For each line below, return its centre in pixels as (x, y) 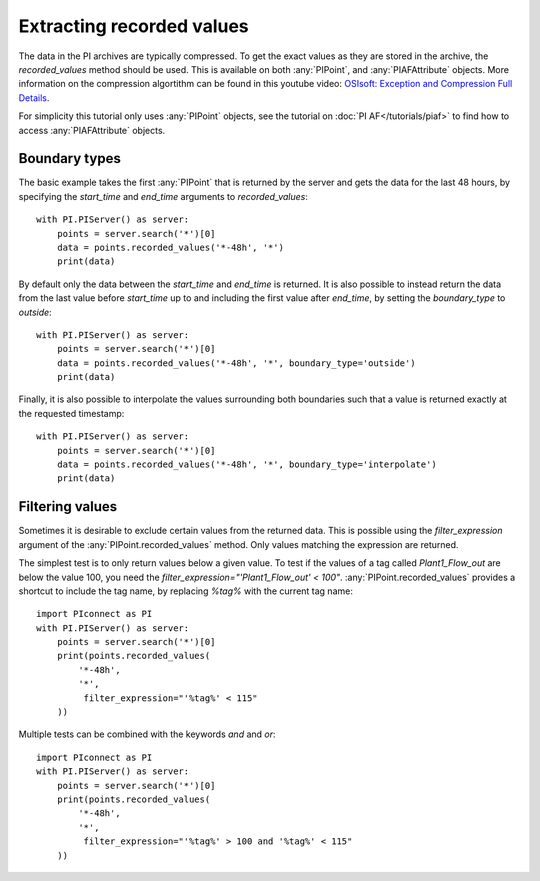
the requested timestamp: (71, 413)
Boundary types (70, 158)
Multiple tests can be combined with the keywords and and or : (147, 734)
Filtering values (68, 506)
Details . (34, 97)
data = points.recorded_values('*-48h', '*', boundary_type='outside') (236, 363)
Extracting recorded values (133, 26)
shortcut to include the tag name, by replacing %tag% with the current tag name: (186, 591)
